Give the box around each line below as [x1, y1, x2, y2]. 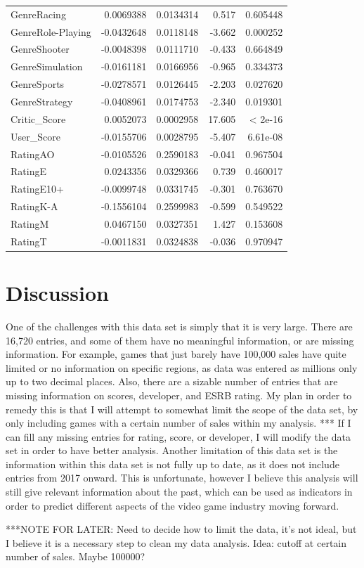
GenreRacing [11, 6, 66, 21]
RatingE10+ [11, 181, 64, 196]
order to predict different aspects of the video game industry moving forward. [6, 498, 339, 512]
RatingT [11, 233, 47, 248]
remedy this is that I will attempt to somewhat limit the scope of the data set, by [6, 401, 358, 416]
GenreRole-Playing [11, 24, 91, 39]
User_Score [11, 129, 60, 143]
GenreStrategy [11, 93, 73, 108]
